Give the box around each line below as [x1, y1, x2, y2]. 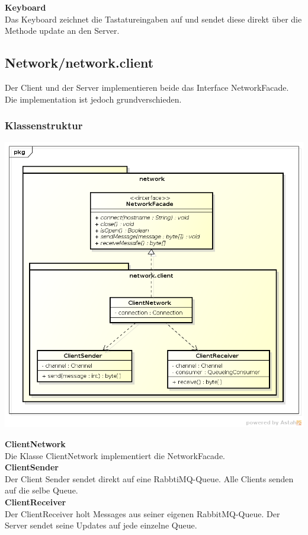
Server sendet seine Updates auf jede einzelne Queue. [5, 519, 197, 531]
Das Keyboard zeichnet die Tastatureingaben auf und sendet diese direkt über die [5, 12, 302, 25]
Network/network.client [5, 53, 154, 72]
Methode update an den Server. [5, 24, 120, 37]
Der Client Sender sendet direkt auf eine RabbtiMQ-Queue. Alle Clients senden [5, 472, 294, 485]
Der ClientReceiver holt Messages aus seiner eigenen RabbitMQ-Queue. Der [5, 507, 280, 520]
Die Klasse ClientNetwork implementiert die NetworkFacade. [5, 449, 226, 461]
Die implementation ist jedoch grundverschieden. [5, 93, 182, 105]
